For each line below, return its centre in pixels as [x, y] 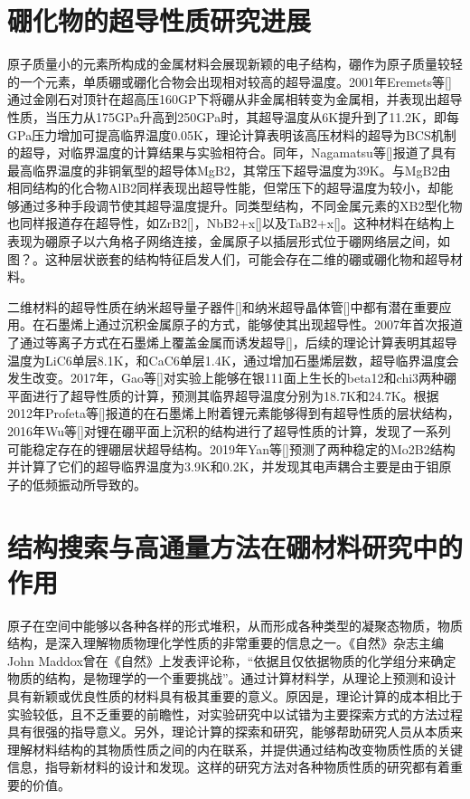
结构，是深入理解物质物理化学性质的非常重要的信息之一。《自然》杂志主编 [226, 643]
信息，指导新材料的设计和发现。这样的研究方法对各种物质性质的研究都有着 [229, 767]
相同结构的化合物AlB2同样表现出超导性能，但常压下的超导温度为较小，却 [224, 188]
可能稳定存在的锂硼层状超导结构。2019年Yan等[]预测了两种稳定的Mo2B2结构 [231, 448]
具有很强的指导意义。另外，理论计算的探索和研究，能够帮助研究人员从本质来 [235, 732]
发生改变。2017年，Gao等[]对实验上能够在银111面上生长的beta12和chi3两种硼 [232, 378]
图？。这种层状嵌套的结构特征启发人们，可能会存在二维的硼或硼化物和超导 [229, 258]
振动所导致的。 [102, 484]
